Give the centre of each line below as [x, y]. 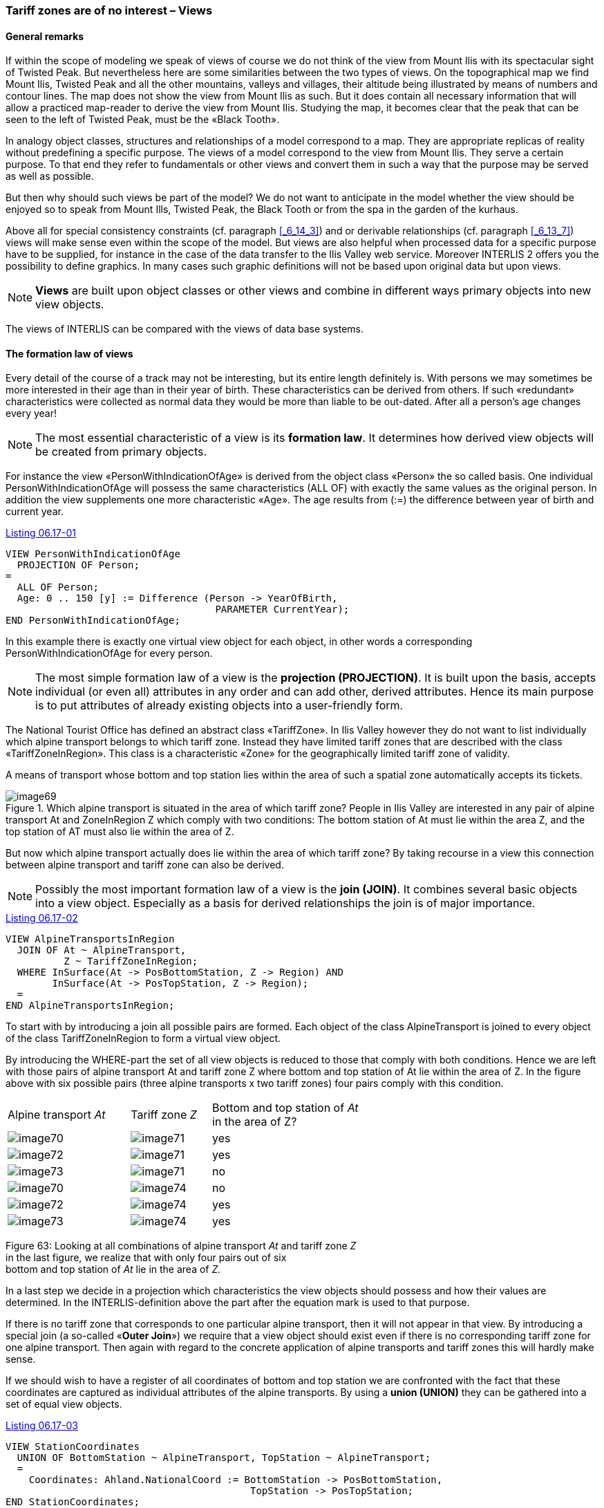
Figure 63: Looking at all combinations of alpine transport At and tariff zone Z [181, 1246]
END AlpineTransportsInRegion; [90, 1006]
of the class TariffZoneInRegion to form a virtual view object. [143, 1039]
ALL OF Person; [58, 587]
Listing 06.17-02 [42, 918]
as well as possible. [50, 176]
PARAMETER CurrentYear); [282, 609]
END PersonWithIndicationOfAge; [93, 621]
